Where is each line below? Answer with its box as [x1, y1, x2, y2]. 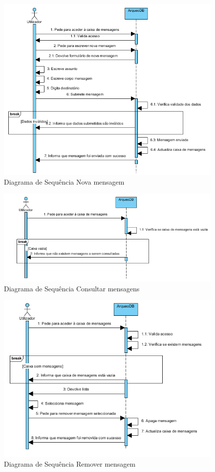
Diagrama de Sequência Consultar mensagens [4, 283, 140, 293]
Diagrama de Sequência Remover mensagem [4, 458, 136, 469]
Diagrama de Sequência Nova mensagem [4, 176, 125, 187]
